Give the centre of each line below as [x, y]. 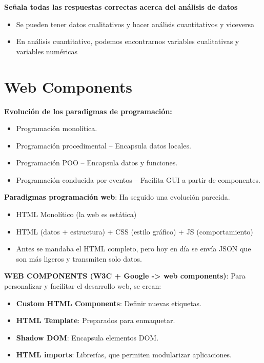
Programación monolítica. [57, 128]
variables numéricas [47, 51]
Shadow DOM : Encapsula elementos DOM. [87, 337]
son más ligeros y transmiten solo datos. [79, 258]
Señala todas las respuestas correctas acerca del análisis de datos [121, 7]
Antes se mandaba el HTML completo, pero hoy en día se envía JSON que [134, 249]
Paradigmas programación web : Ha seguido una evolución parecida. [117, 197]
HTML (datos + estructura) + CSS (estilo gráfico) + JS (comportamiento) [135, 231]
